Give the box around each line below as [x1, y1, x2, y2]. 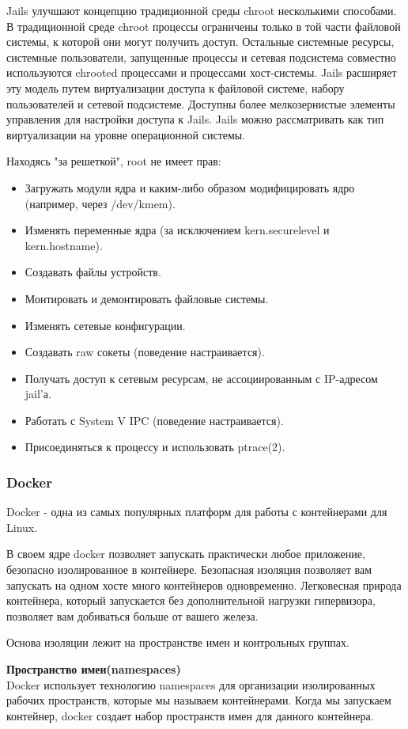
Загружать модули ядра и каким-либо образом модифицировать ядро [25, 179, 355, 196]
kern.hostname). [25, 237, 103, 253]
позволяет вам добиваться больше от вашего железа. [6, 607, 259, 624]
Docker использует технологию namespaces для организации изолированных [6, 676, 376, 693]
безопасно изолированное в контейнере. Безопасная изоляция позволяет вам [6, 561, 372, 578]
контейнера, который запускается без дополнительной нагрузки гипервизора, [6, 592, 376, 609]
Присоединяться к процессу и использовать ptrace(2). [25, 439, 285, 455]
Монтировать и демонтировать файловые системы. [25, 290, 269, 306]
